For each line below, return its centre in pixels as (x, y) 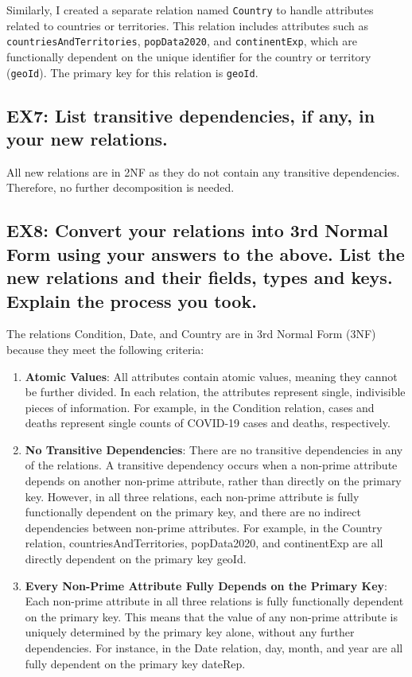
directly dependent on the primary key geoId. (136, 559)
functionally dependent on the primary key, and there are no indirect (193, 512)
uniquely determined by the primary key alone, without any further (190, 632)
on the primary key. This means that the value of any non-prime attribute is (212, 616)
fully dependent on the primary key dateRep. (135, 663)
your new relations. (87, 138)
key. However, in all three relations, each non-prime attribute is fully (192, 496)
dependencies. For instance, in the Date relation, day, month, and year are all (214, 648)
